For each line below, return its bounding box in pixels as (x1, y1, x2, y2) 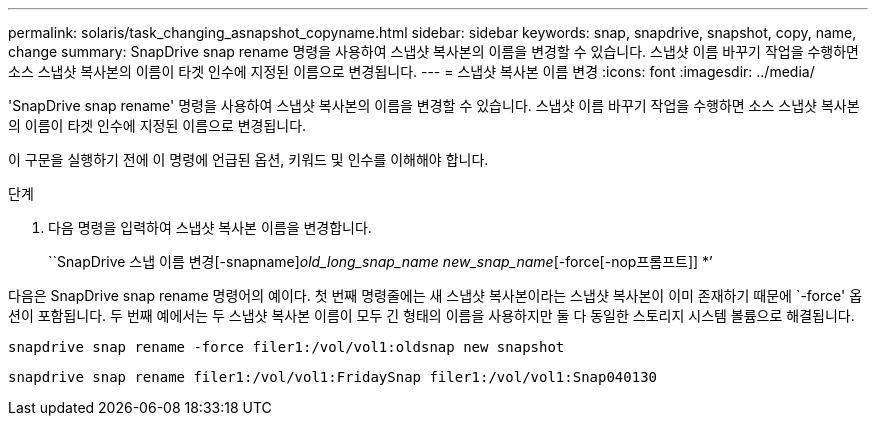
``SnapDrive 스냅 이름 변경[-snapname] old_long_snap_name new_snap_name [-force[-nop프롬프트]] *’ (48, 253, 713, 270)
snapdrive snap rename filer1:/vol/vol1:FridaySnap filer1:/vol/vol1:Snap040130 (8, 369, 658, 385)
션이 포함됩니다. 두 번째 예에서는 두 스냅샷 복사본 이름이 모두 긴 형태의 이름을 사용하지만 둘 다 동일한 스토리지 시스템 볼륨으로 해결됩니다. (8, 307, 855, 324)
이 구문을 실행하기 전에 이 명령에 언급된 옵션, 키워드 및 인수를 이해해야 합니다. (8, 151, 489, 168)
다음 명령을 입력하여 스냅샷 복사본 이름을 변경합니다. (48, 219, 372, 236)
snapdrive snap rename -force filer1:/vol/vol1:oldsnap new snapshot (8, 339, 565, 355)
